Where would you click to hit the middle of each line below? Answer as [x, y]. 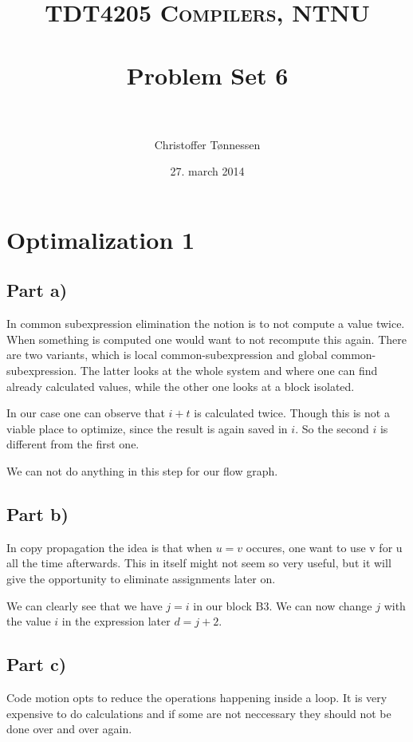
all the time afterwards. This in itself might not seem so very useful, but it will [199, 563]
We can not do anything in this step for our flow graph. [142, 471]
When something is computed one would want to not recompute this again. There [206, 339]
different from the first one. [73, 444]
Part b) [37, 514]
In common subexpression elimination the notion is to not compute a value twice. [206, 324]
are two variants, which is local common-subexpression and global [167, 355]
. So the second [332, 428]
